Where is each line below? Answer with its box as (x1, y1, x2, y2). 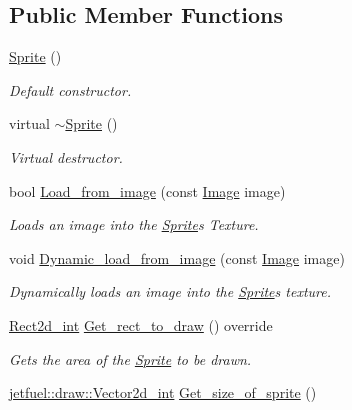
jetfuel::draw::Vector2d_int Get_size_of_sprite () (9, 382, 317, 403)
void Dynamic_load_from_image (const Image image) (9, 247, 345, 268)
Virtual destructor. (9, 146, 123, 167)
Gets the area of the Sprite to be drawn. (9, 348, 252, 369)
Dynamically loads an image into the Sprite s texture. (9, 281, 331, 302)
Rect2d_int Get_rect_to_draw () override (9, 314, 273, 335)
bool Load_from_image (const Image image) (9, 180, 286, 201)
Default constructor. (9, 79, 132, 100)
